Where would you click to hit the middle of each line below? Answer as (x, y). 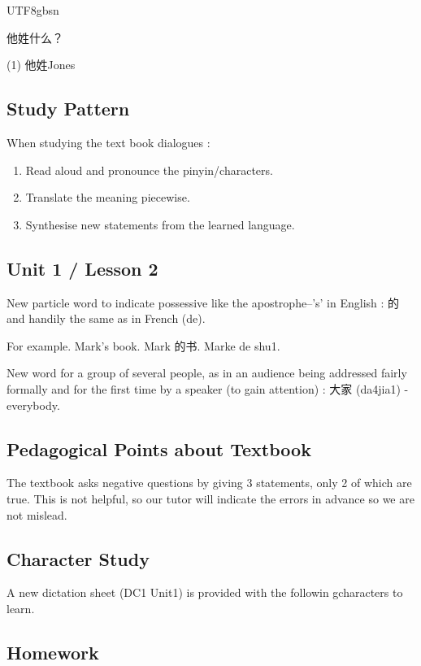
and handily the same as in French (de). (106, 318)
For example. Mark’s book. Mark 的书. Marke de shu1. (143, 345)
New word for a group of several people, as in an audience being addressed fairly (207, 373)
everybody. (33, 405)
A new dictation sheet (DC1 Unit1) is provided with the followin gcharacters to (205, 592)
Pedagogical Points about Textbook (159, 448)
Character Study (78, 558)
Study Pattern (68, 109)
